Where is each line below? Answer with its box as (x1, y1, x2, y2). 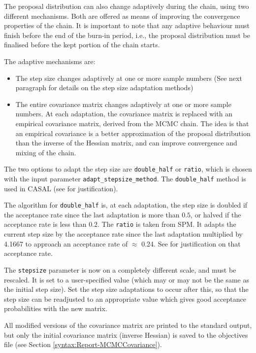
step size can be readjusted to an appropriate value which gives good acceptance (4, 293, 246, 304)
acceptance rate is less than (4, 219, 87, 229)
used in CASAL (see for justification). (4, 183, 118, 193)
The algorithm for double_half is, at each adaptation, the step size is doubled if (4, 200, 248, 210)
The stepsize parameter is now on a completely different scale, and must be (4, 264, 236, 275)
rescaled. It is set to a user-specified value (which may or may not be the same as (4, 274, 249, 284)
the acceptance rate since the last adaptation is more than (4, 209, 180, 219)
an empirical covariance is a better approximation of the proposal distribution (15, 128, 251, 138)
